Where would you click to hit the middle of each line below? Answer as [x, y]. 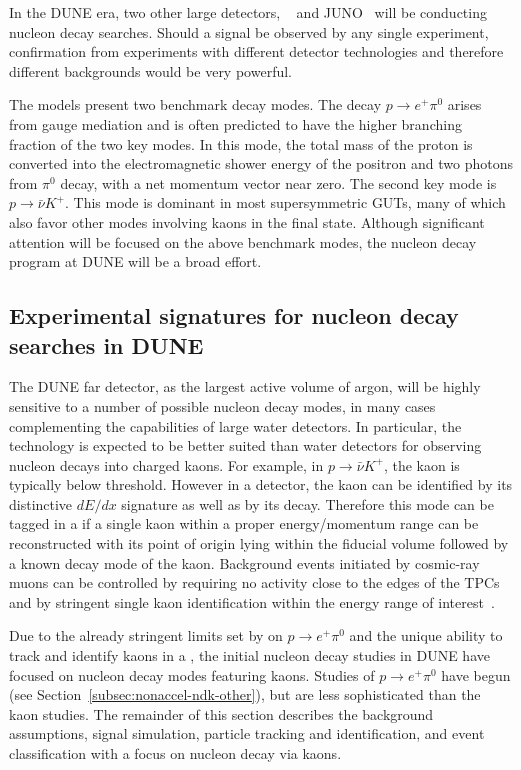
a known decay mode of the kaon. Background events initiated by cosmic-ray [244, 562]
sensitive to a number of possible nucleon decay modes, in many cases [222, 405]
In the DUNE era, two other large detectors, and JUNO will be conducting [248, 12]
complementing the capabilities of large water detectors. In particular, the [235, 425]
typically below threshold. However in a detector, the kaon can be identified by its [261, 484]
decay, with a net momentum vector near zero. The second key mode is [278, 182]
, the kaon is [421, 464]
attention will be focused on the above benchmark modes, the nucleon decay [243, 241]
